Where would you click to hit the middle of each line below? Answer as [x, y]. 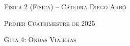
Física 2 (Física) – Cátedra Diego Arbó [65, 6]
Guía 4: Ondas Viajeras [40, 39]
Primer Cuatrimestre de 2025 [50, 23]
